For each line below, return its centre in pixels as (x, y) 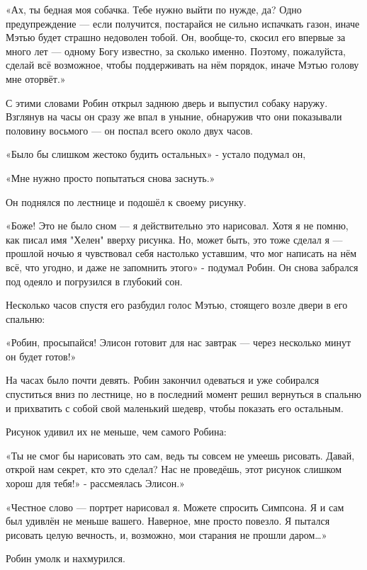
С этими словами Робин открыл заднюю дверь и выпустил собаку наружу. (167, 102)
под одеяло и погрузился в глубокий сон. (94, 281)
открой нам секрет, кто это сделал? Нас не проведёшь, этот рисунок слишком (174, 469)
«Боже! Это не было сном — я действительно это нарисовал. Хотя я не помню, (177, 226)
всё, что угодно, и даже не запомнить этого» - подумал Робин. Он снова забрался (182, 267)
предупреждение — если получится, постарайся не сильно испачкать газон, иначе (183, 23)
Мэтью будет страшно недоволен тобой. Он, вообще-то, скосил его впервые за (176, 37)
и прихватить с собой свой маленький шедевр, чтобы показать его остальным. (175, 407)
